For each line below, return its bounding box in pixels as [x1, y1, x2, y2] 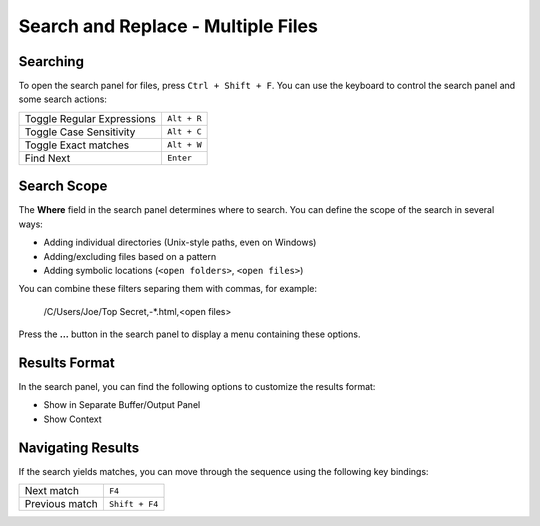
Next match [24, 484, 80, 498]
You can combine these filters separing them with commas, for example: [18, 283, 317, 295]
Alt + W [166, 140, 202, 150]
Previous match [24, 497, 99, 511]
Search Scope [18, 178, 108, 195]
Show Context [43, 413, 102, 425]
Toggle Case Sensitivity [24, 125, 136, 139]
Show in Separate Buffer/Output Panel [43, 399, 201, 411]
